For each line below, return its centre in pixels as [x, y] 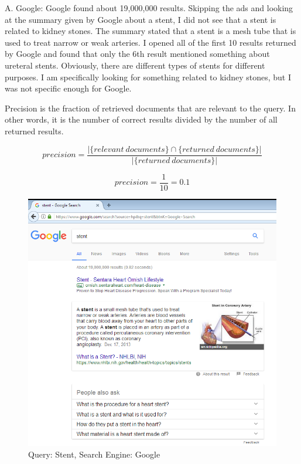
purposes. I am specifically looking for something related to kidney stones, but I [148, 77]
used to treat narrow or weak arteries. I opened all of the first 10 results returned [150, 42]
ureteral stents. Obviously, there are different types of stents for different [135, 65]
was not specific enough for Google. [68, 88]
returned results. [34, 131]
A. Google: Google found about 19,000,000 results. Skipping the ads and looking [149, 8]
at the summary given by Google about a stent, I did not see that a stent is [141, 19]
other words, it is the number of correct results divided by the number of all [141, 119]
